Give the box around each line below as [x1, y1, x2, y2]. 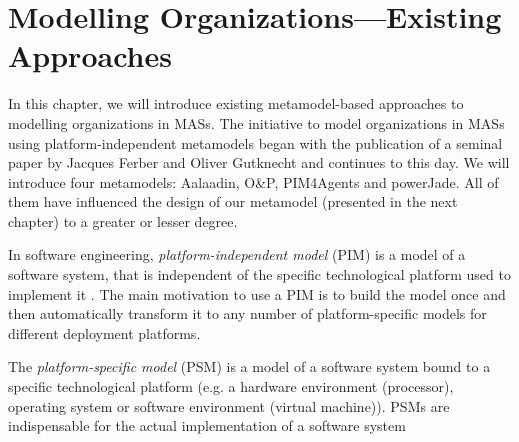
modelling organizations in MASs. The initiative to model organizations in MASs [8, 112, 505, 133]
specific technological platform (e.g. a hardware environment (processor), [8, 376, 454, 397]
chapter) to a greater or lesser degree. [8, 210, 238, 231]
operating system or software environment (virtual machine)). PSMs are [8, 395, 450, 416]
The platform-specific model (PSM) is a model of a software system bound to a [8, 356, 491, 377]
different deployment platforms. [8, 322, 201, 343]
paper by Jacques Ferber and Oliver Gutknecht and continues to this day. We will [8, 152, 510, 173]
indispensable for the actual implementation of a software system [8, 415, 406, 436]
